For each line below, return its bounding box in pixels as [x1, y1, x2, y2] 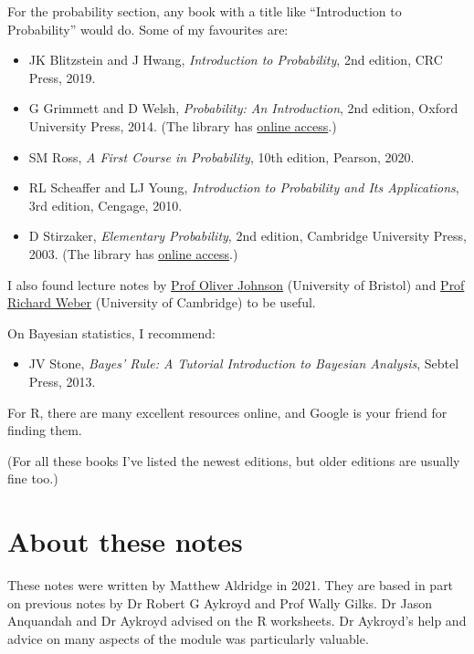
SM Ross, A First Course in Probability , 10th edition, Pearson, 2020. [28, 147, 415, 166]
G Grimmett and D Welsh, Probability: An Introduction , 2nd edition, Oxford [28, 99, 458, 118]
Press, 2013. [28, 371, 96, 390]
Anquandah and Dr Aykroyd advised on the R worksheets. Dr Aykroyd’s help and [7, 611, 467, 630]
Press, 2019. [28, 67, 96, 87]
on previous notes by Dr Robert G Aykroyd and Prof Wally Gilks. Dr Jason [7, 593, 432, 612]
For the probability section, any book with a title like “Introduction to [7, 2, 402, 20]
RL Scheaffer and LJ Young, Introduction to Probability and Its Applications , [28, 178, 459, 197]
